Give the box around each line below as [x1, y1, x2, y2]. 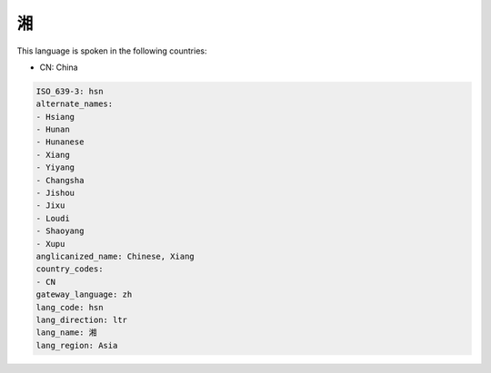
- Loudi [35, 213, 70, 223]
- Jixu [35, 201, 65, 211]
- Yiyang [35, 162, 75, 172]
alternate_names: [35, 99, 114, 109]
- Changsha [35, 175, 85, 185]
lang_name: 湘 [35, 328, 97, 338]
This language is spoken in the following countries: [16, 45, 207, 56]
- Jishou [35, 188, 75, 199]
